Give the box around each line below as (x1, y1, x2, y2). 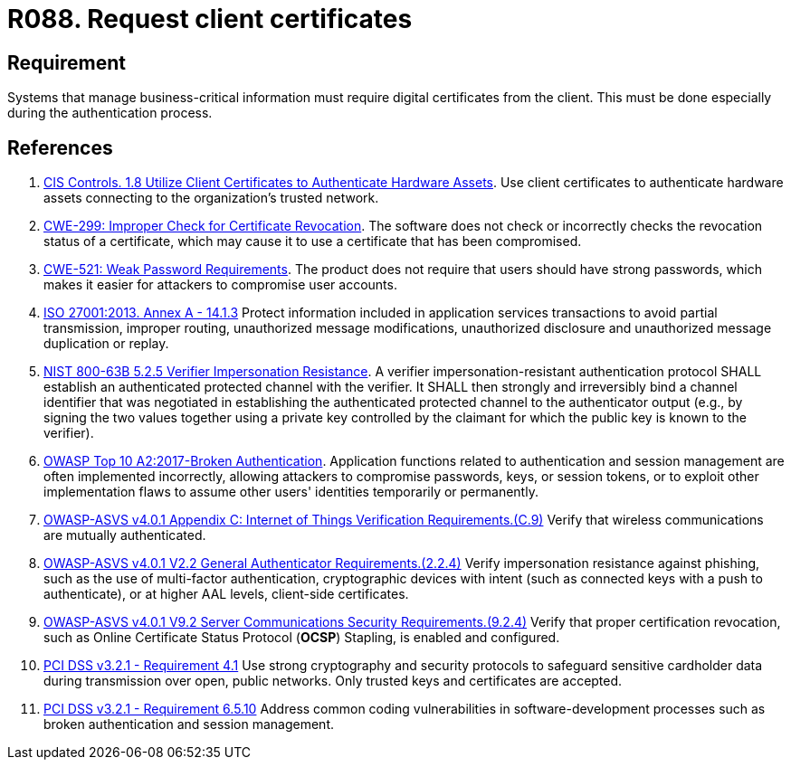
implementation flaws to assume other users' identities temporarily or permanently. (43, 484, 538, 500)
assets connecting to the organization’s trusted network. (43, 190, 379, 206)
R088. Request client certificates (7, 4, 413, 34)
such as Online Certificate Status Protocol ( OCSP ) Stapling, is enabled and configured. (43, 630, 560, 646)
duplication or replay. (43, 336, 169, 352)
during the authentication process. (7, 105, 213, 121)
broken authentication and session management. (43, 716, 335, 733)
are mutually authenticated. (43, 527, 206, 544)
